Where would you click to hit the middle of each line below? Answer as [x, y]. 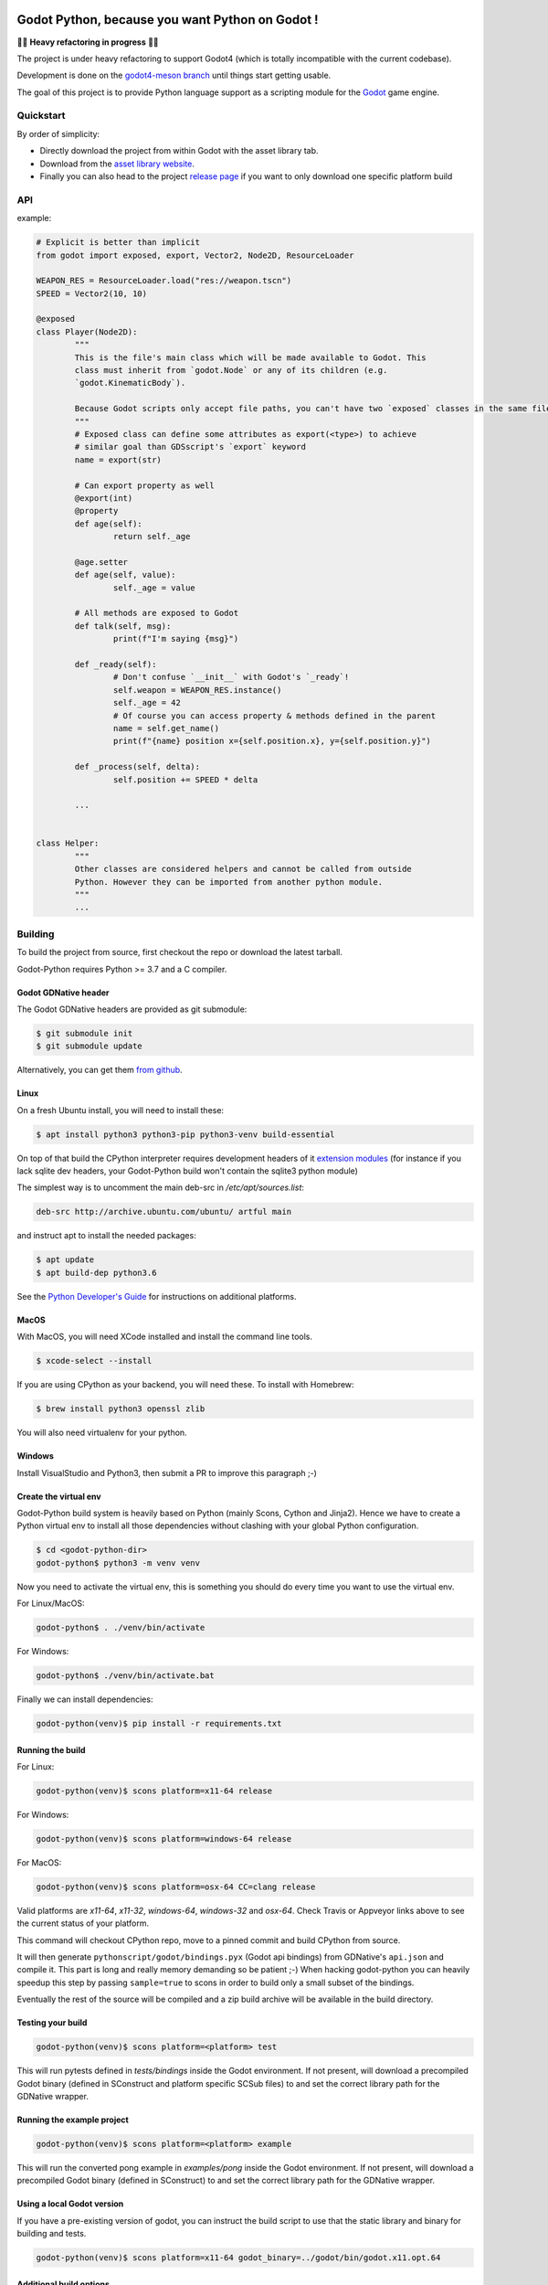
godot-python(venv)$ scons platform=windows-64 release [164, 1839]
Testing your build [52, 2023]
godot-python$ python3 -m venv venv [118, 1562]
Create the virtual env [59, 1496]
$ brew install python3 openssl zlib [121, 1409]
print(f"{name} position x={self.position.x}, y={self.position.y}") [272, 741]
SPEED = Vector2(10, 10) [92, 293]
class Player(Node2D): [87, 332]
